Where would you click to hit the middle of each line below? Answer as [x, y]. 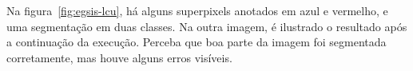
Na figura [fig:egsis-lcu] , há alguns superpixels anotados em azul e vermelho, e [197, 10]
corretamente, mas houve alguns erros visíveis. [119, 57]
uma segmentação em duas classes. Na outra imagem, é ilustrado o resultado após [207, 26]
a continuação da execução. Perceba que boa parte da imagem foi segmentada [197, 42]
